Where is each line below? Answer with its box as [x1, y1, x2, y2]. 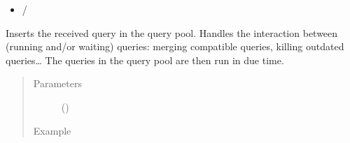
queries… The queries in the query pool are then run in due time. [6, 52, 284, 67]
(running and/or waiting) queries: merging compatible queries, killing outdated [6, 39, 344, 54]
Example [33, 123, 71, 137]
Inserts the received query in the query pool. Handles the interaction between [6, 25, 338, 40]
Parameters [33, 76, 82, 91]
